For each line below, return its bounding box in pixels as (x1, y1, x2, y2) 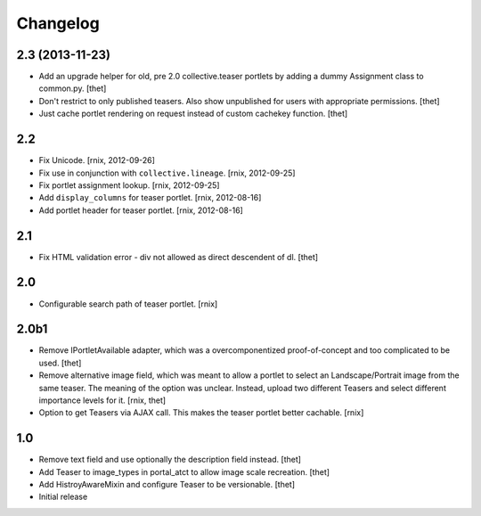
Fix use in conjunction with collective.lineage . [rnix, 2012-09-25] (38, 168, 296, 178)
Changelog (16, 13, 100, 33)
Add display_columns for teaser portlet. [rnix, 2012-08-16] (38, 192, 262, 203)
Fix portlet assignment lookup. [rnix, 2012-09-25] (38, 179, 220, 191)
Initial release (38, 491, 88, 503)
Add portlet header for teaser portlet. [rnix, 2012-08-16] (38, 205, 244, 216)
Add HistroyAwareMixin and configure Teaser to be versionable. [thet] (38, 479, 296, 490)
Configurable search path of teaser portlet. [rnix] (38, 299, 218, 309)
